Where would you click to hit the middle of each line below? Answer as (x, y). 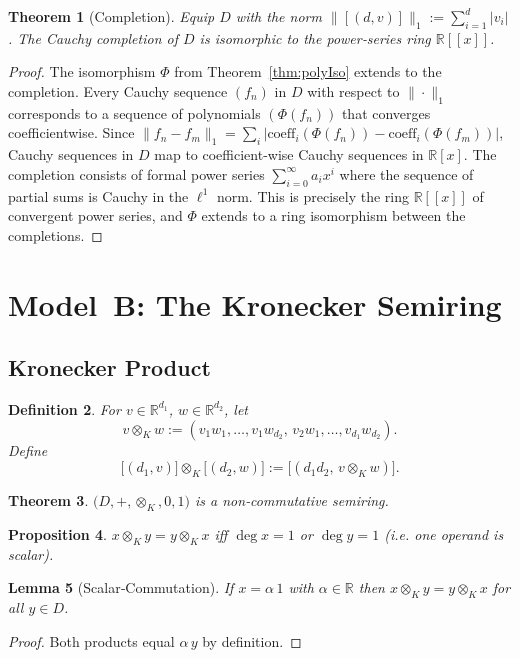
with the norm (278, 16)
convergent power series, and (95, 215)
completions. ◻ (55, 234)
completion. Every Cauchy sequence (118, 90)
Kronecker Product (109, 367)
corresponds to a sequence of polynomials (134, 112)
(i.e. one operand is (444, 533)
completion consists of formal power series (136, 173)
